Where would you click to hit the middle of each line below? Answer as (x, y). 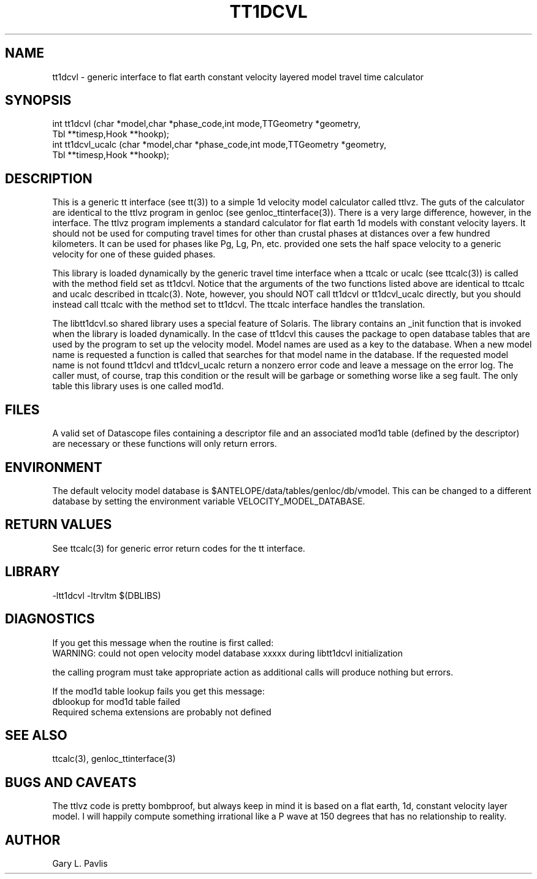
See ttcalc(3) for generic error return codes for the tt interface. (179, 548)
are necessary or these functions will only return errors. (165, 444)
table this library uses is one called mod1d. (138, 386)
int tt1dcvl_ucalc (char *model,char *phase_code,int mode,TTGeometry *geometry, (219, 145)
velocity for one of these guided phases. (134, 254)
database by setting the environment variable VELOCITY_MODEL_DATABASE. (209, 501)
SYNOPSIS (38, 101)
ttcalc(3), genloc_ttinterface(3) (114, 759)
